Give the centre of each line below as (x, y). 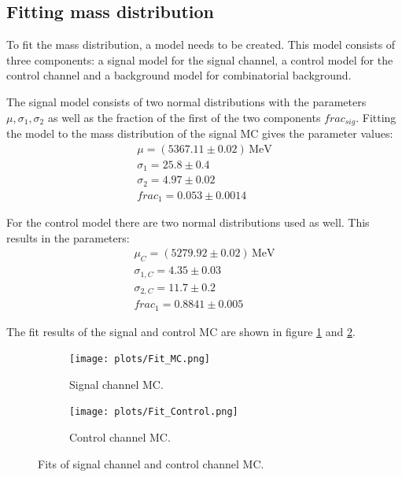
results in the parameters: (68, 237)
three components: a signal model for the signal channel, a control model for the (200, 59)
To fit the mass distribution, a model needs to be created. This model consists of (201, 44)
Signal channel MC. (116, 384)
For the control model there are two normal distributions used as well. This (188, 222)
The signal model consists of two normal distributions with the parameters (186, 101)
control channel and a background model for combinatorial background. (179, 75)
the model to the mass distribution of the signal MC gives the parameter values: (200, 133)
